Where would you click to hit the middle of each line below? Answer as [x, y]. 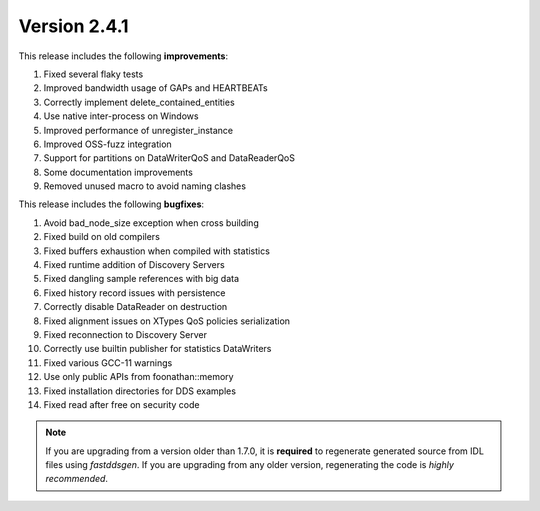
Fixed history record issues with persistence [134, 292]
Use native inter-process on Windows [121, 116]
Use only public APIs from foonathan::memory [138, 377]
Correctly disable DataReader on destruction [135, 307]
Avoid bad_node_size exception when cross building [151, 222]
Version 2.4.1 [73, 26]
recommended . [77, 479]
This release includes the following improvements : [123, 56]
